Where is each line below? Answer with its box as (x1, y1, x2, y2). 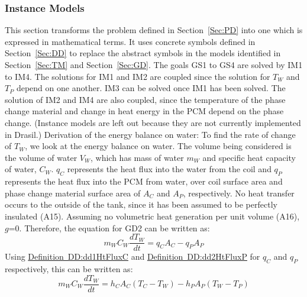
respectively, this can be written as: (5, 262, 133, 275)
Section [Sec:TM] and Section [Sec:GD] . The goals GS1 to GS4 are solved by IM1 (5, 59, 303, 70)
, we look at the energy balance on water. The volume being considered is (25, 140, 292, 152)
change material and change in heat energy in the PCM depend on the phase (5, 105, 284, 117)
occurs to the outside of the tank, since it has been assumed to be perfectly (5, 198, 277, 211)
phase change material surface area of (5, 186, 141, 199)
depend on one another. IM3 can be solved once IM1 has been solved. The (16, 82, 286, 94)
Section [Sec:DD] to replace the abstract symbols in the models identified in (5, 47, 281, 59)
